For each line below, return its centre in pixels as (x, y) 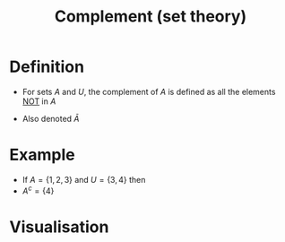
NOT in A (39, 101)
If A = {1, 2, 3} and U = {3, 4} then (84, 179)
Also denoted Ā (51, 118)
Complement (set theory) (151, 17)
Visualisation (59, 227)
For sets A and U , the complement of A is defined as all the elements (149, 91)
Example (42, 155)
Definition (47, 67)
